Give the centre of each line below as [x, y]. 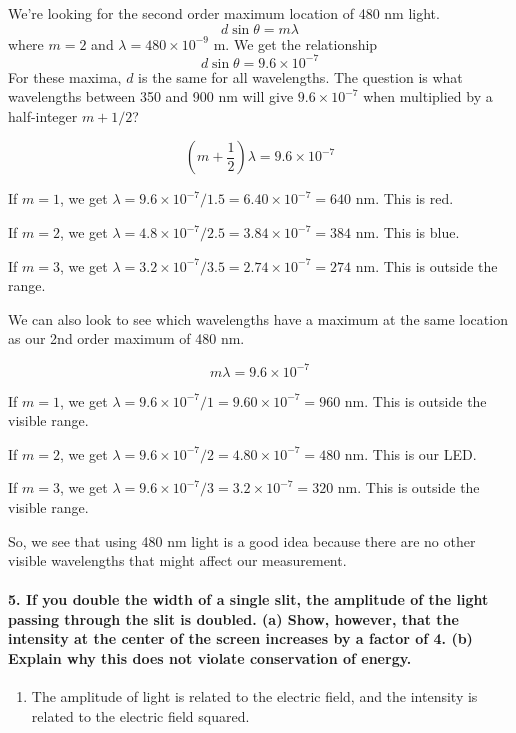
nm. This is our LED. [410, 453]
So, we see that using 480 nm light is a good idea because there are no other [242, 540]
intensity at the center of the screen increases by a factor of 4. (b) [240, 638]
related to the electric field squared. [140, 715]
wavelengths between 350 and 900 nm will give [151, 96]
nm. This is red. [404, 198]
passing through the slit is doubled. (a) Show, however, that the [233, 618]
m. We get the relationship [295, 43]
